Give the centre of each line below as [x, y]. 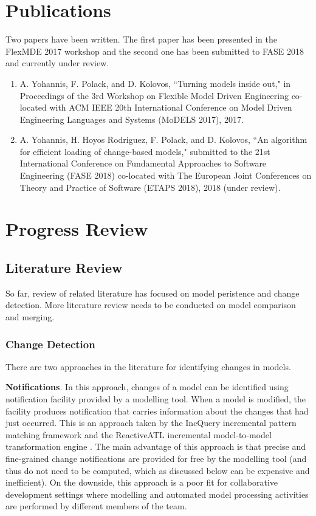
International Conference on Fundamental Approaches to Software [143, 163]
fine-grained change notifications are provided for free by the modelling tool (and [156, 458]
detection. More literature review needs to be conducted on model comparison [151, 305]
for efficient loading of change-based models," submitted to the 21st [145, 151]
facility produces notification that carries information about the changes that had [157, 411]
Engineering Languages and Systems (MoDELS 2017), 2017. [132, 119]
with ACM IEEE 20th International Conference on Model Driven [171, 107]
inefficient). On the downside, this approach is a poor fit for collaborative [142, 482]
